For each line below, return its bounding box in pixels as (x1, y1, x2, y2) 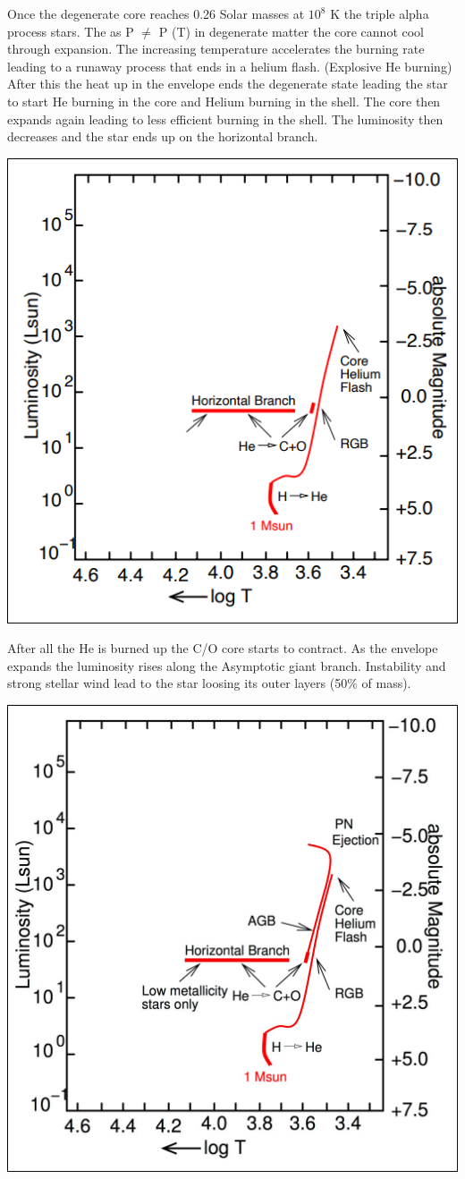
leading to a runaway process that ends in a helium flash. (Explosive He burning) (7, 56, 452, 75)
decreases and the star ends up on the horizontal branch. (7, 127, 318, 146)
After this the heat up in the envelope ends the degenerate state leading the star (7, 74, 448, 93)
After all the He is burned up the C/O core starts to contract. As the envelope (7, 639, 438, 657)
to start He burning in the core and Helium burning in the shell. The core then (7, 91, 441, 110)
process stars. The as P (7, 21, 134, 40)
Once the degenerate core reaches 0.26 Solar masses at (7, 4, 305, 22)
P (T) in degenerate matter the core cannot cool (158, 21, 425, 40)
